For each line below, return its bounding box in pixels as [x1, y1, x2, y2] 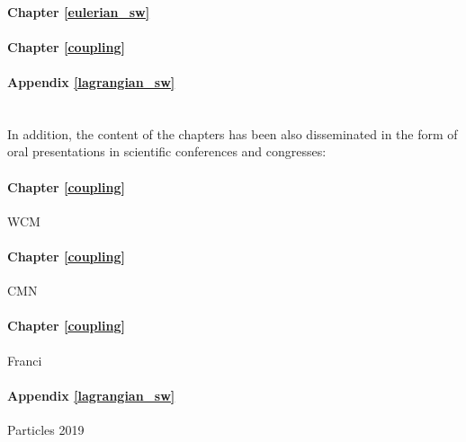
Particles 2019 [7, 420, 85, 438]
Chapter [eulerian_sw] [7, 2, 150, 21]
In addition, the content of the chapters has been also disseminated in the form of [7, 124, 458, 143]
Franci [7, 350, 42, 369]
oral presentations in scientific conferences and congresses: [7, 142, 327, 161]
